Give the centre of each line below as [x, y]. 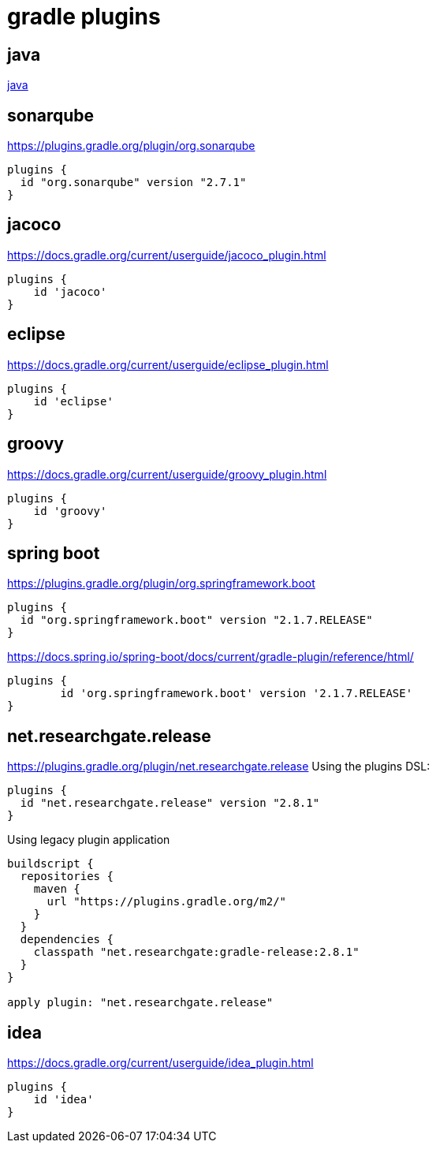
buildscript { [50, 864]
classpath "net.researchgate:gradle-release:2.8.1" [196, 952]
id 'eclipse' [73, 401]
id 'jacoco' [70, 291]
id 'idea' [63, 1100]
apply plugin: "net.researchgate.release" [140, 1003]
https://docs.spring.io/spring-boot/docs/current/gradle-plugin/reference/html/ [211, 657]
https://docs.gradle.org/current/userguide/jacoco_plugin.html [167, 255]
